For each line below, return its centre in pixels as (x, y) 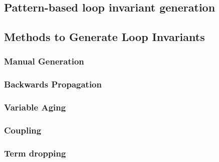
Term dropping (35, 153)
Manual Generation (44, 61)
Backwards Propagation (53, 84)
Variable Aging (35, 107)
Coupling (23, 130)
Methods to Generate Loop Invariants (104, 37)
